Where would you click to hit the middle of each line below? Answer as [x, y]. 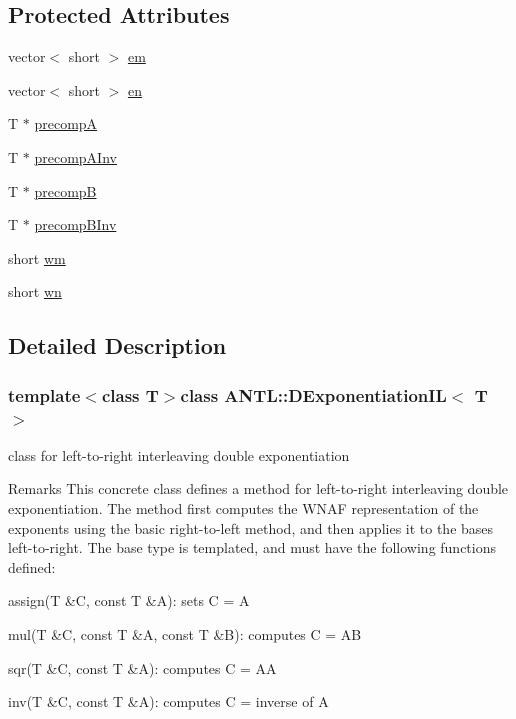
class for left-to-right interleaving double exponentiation [179, 454]
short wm [37, 257]
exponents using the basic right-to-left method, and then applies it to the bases [251, 527]
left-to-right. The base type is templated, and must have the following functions [252, 547]
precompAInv [75, 156]
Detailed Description [117, 345]
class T [130, 394]
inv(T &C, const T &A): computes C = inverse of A [168, 701]
